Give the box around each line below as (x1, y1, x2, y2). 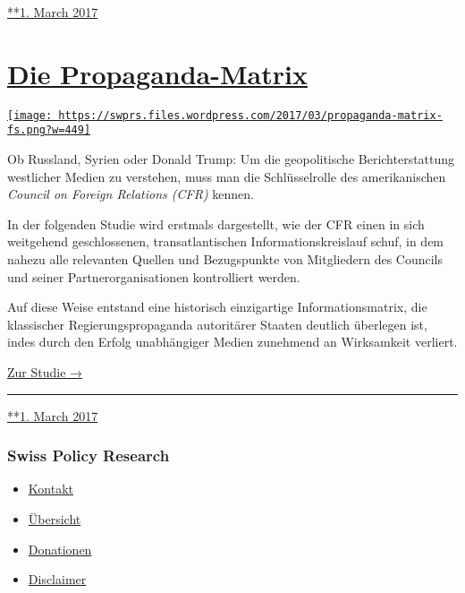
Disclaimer (28, 570, 87, 589)
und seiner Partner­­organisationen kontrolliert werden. (7, 267, 300, 286)
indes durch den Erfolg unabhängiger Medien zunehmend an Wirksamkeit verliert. (7, 332, 458, 351)
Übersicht (28, 509, 81, 528)
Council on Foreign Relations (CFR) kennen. (7, 185, 254, 203)
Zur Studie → (7, 362, 83, 381)
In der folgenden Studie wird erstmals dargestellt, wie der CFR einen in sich (7, 214, 425, 233)
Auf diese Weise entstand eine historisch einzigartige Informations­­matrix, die (7, 297, 427, 316)
